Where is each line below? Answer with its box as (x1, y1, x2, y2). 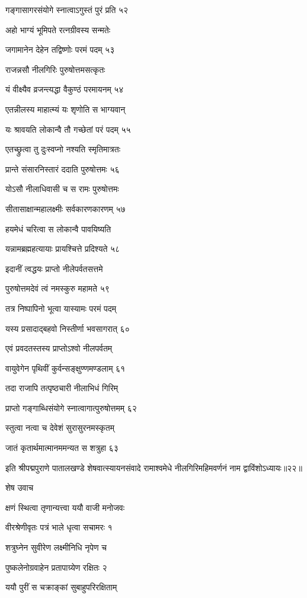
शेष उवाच (5, 481, 34, 494)
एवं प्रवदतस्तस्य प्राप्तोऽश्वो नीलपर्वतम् (5, 342, 113, 354)
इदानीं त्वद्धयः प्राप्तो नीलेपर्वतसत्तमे (5, 262, 103, 274)
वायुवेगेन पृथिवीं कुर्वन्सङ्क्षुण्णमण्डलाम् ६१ (5, 362, 126, 374)
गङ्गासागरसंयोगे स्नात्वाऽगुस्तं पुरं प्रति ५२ (5, 4, 129, 15)
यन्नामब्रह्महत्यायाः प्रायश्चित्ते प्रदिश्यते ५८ (5, 242, 120, 255)
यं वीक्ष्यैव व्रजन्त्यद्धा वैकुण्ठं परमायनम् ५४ (5, 83, 124, 95)
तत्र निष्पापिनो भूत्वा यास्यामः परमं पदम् (5, 302, 117, 314)
